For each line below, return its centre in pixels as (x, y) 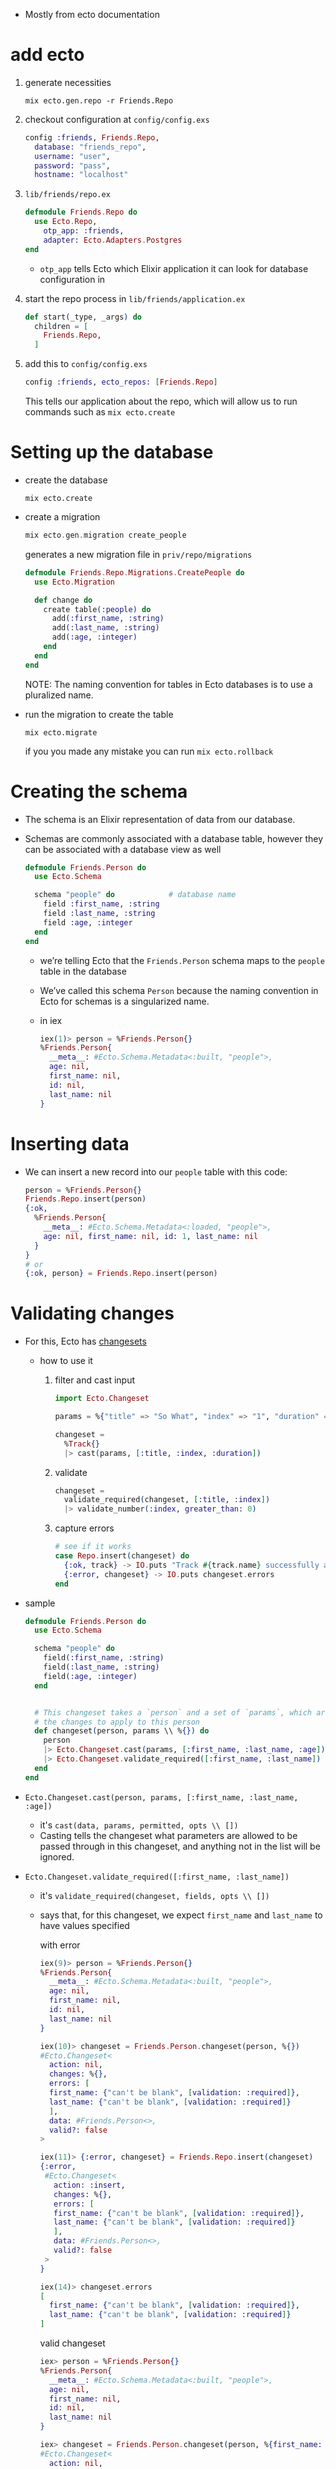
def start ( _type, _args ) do (83, 317)
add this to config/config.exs (86, 364)
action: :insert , (89, 2185)
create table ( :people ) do (97, 609)
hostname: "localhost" (81, 175)
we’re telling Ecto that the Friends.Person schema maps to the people (182, 960)
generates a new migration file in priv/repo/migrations (138, 554)
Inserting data (70, 1143)
